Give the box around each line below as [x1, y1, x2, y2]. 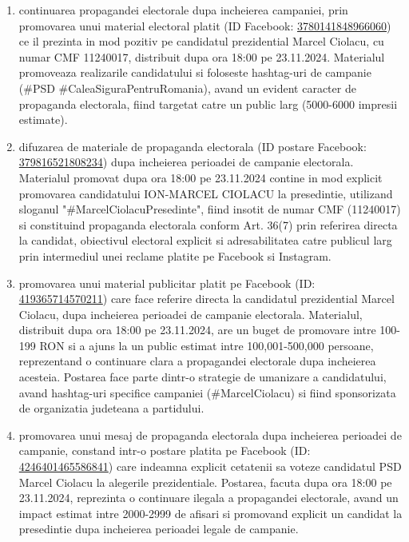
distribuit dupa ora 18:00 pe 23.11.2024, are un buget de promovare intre [18, 321, 376, 338]
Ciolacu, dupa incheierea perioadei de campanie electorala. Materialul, [18, 305, 363, 322]
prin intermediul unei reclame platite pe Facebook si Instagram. [18, 247, 332, 264]
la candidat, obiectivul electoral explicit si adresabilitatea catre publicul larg [18, 232, 392, 249]
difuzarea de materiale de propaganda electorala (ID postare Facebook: [18, 137, 367, 154]
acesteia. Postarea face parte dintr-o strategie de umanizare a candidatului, [18, 369, 387, 385]
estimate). [18, 111, 68, 128]
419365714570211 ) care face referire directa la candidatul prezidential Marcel [18, 290, 395, 307]
